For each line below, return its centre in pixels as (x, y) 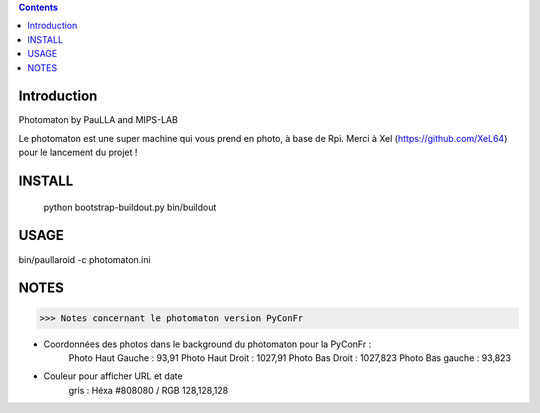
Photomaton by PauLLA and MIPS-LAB (98, 120)
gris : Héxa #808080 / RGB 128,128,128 (148, 390)
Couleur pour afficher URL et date (113, 376)
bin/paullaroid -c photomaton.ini (84, 259)
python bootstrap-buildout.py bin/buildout (130, 207)
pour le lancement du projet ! (78, 152)
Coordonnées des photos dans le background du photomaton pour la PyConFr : (207, 344)
